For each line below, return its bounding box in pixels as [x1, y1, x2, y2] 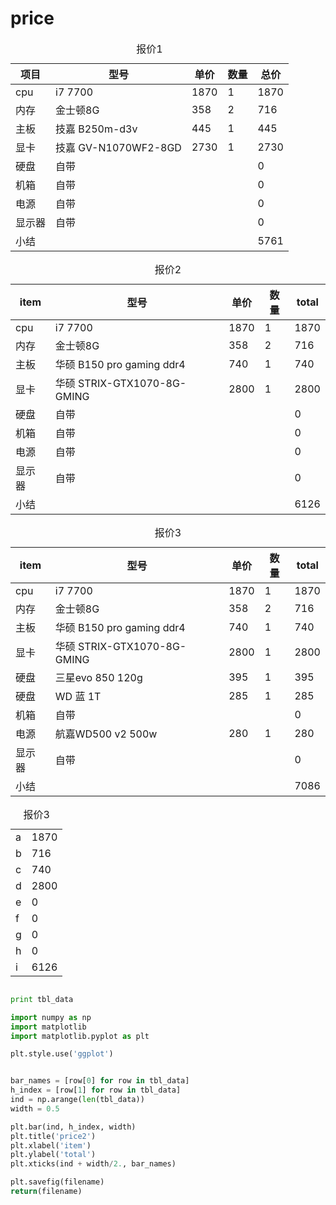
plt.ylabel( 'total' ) [10, 1150, 97, 1160]
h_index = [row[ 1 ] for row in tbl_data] [10, 1085, 182, 1096]
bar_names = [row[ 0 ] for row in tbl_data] [10, 1076, 190, 1086]
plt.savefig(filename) [10, 1177, 105, 1187]
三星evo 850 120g [54, 670, 143, 684]
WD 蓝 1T [54, 689, 102, 703]
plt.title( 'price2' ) [10, 1131, 97, 1141]
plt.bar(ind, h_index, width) [10, 1122, 137, 1132]
